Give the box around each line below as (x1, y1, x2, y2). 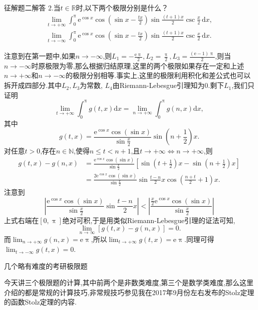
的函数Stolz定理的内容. (4, 297, 77, 307)
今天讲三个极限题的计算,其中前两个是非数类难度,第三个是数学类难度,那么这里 (4, 277, 254, 288)
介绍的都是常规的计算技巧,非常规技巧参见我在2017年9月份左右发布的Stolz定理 (4, 287, 255, 297)
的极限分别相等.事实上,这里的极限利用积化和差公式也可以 (66, 70, 251, 80)
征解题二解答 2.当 (4, 2, 61, 12)
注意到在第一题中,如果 (4, 51, 76, 61)
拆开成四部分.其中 (4, 80, 62, 90)
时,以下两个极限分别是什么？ (76, 2, 169, 12)
